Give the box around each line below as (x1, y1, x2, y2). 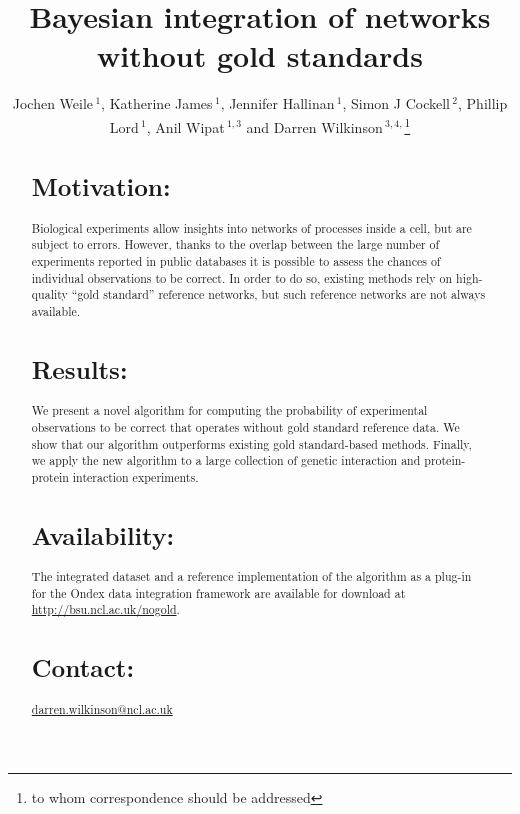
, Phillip (458, 93, 508, 114)
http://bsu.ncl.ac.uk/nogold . (31, 601, 180, 618)
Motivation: (31, 169, 171, 204)
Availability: (31, 517, 175, 552)
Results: (31, 351, 128, 386)
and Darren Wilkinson (246, 116, 383, 137)
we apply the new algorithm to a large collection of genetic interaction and (31, 452, 421, 469)
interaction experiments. (72, 468, 199, 485)
